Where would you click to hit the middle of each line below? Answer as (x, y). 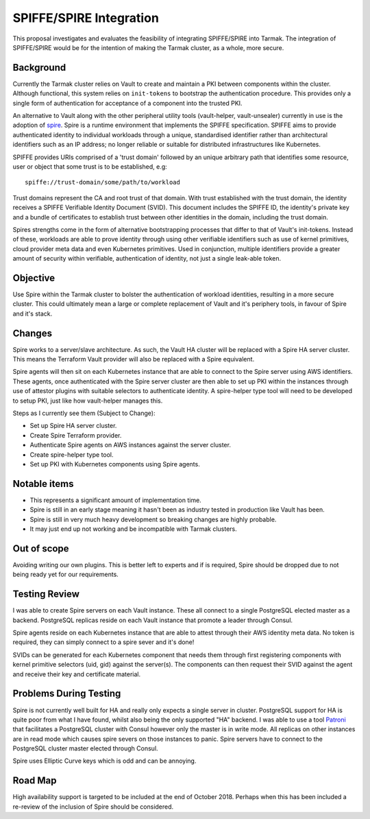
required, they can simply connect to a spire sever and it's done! (103, 642)
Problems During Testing (67, 694)
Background (39, 68)
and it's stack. (33, 313)
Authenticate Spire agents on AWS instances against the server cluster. (130, 445)
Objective (34, 278)
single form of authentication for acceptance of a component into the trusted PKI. (127, 103)
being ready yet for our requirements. (66, 574)
